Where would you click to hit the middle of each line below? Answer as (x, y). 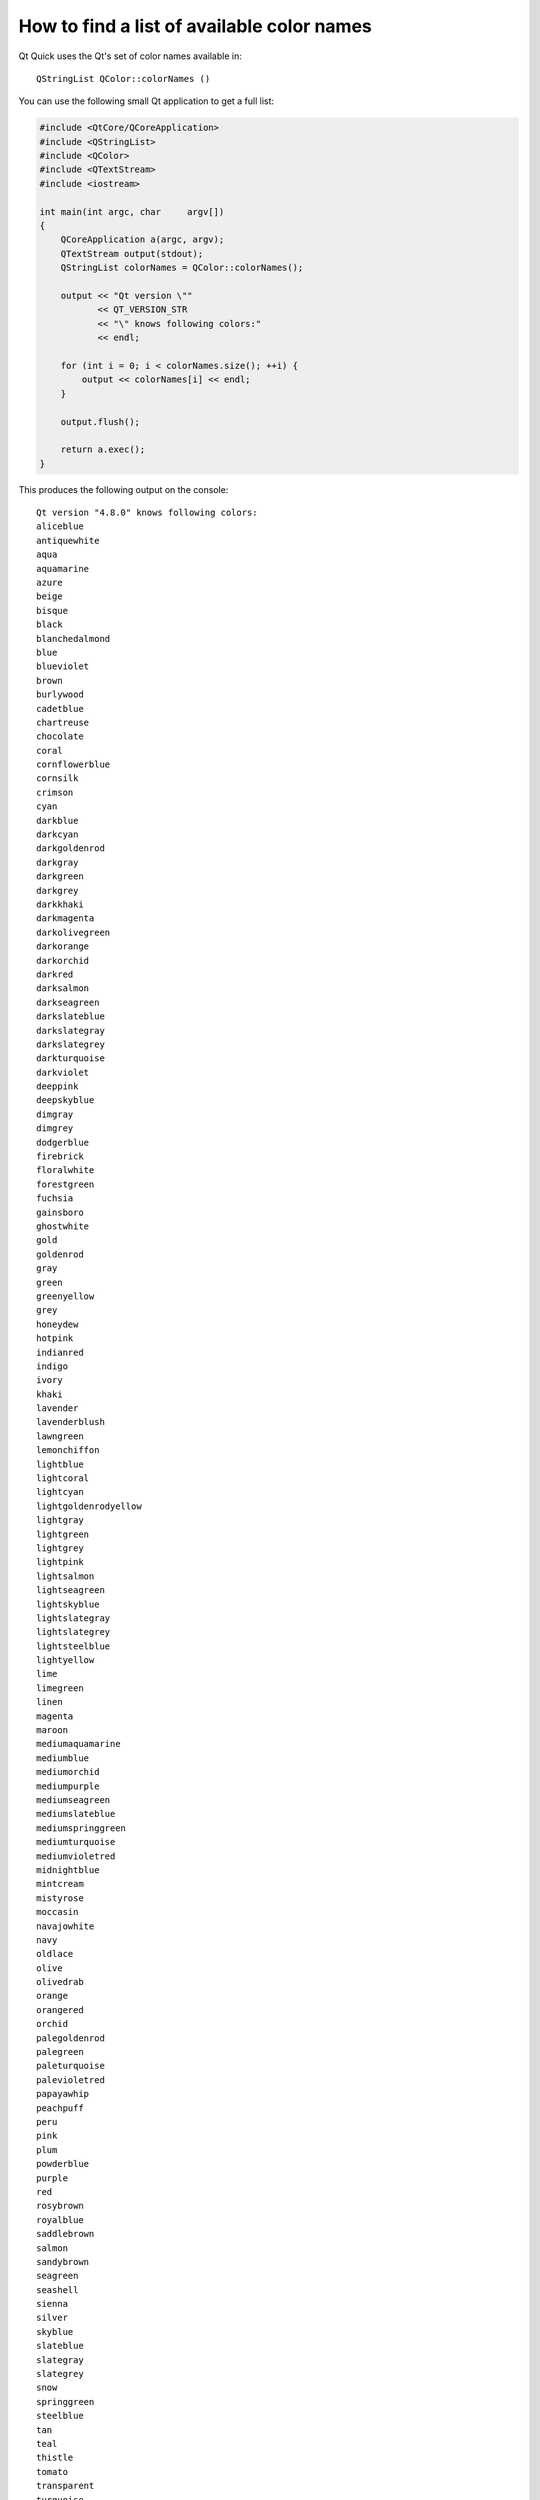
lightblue (60, 1464)
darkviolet (63, 1072)
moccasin (57, 1912)
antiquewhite (68, 540)
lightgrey (60, 1548)
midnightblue (68, 1869)
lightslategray (73, 1618)
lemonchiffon (68, 1450)
